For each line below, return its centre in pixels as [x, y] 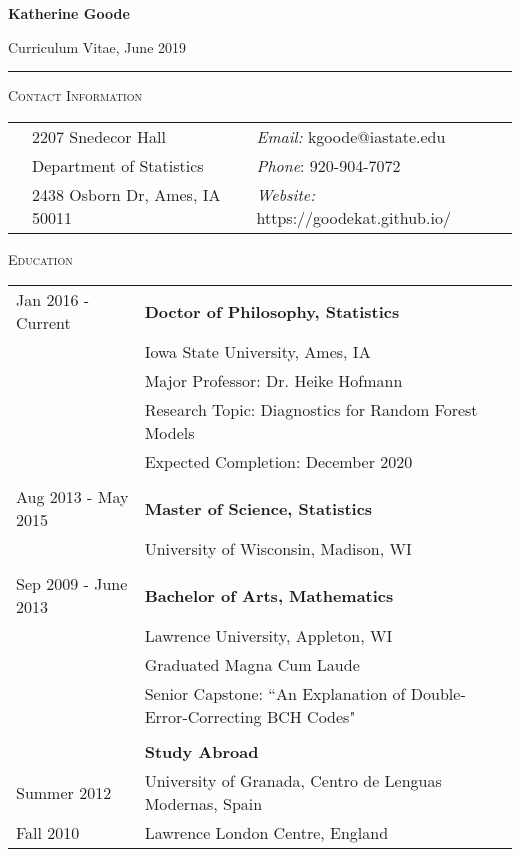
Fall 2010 [48, 833]
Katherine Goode [69, 13]
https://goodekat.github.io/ [353, 217]
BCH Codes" [311, 717]
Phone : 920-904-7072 [328, 165]
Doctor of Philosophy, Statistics [272, 311]
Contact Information [75, 95]
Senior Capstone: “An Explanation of [275, 694]
